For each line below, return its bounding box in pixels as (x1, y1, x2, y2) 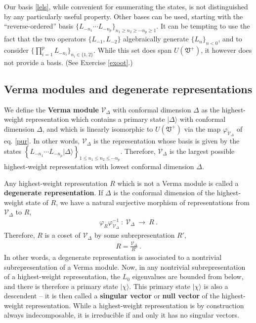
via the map (184, 123, 221, 134)
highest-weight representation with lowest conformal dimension (4, 161, 194, 171)
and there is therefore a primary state (4, 281, 118, 291)
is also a (204, 281, 228, 291)
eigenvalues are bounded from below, (132, 271, 244, 282)
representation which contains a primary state (26, 114, 165, 124)
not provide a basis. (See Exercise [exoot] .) (4, 57, 133, 67)
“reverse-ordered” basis (4, 21, 74, 31)
